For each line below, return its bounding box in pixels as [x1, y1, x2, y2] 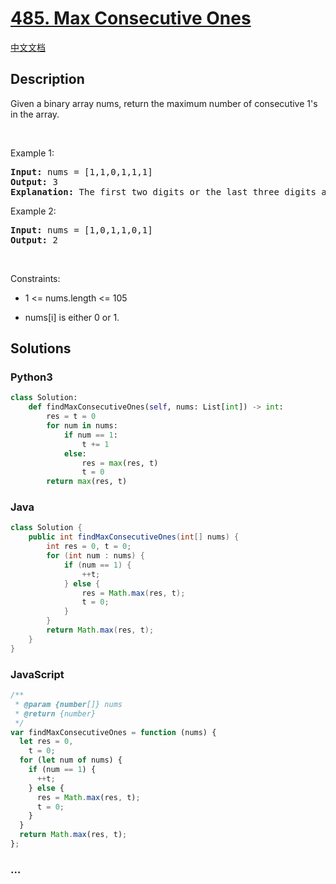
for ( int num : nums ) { [46, 551, 145, 561]
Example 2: [10, 205, 57, 217]
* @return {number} [14, 708, 97, 719]
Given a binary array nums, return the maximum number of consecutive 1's [10, 97, 318, 109]
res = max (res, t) [81, 458, 159, 468]
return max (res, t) [46, 477, 128, 487]
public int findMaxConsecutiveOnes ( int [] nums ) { [28, 532, 240, 542]
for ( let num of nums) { [19, 755, 123, 766]
